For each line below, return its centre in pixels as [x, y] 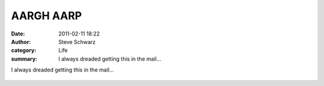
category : [24, 51]
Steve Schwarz [77, 41]
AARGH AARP [46, 16]
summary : [24, 59]
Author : [21, 41]
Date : [18, 34]
